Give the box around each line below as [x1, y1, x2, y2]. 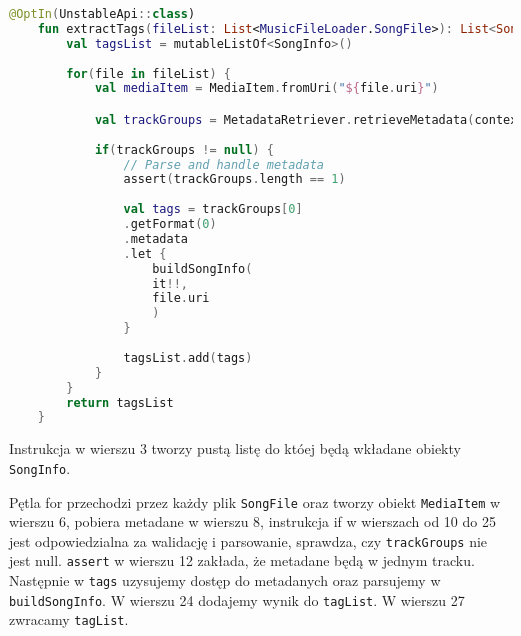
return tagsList [66, 395, 174, 410]
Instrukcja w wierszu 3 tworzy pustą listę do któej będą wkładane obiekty [9, 438, 461, 459]
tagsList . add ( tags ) [123, 350, 253, 365]
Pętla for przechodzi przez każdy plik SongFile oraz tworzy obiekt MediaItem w [9, 491, 501, 512]
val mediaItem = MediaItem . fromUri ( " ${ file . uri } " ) [94, 81, 439, 96]
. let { [123, 246, 167, 261]
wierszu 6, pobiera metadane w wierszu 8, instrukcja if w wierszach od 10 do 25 [9, 511, 496, 532]
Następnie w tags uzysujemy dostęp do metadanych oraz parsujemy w [9, 570, 441, 591]
